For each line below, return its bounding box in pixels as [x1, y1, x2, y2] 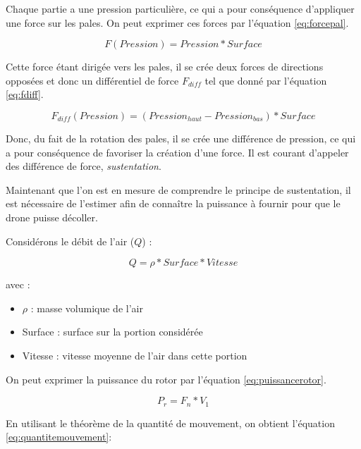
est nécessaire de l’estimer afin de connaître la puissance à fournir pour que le [6, 196, 341, 211]
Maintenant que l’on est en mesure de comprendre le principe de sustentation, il [6, 182, 351, 197]
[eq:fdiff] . [6, 87, 44, 102]
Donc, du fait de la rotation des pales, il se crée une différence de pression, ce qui [6, 130, 356, 145]
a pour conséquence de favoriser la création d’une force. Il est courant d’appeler [6, 144, 349, 159]
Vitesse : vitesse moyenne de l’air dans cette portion [22, 347, 247, 362]
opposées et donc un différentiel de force [6, 73, 179, 87]
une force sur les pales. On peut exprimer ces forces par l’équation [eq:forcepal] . [6, 15, 349, 30]
